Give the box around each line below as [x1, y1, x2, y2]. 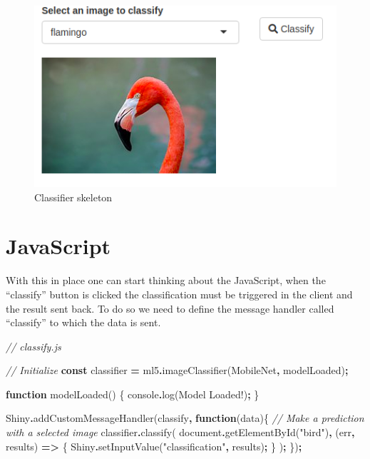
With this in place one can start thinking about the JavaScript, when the [6, 273, 326, 288]
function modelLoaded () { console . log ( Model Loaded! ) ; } [6, 386, 259, 401]
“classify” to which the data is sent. [6, 315, 161, 330]
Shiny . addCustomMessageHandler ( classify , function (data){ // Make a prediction [6, 410, 364, 425]
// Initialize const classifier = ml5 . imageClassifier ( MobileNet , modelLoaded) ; [6, 363, 349, 378]
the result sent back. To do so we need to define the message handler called [6, 301, 334, 316]
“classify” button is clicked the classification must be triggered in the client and [6, 286, 353, 301]
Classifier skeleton [34, 189, 113, 204]
